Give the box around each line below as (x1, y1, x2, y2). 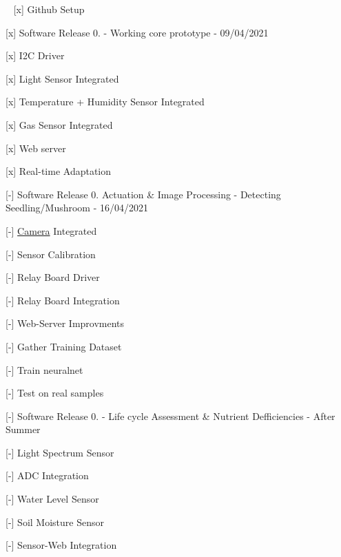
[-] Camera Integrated (6, 223, 97, 238)
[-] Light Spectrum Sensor (6, 445, 114, 459)
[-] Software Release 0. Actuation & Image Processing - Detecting (6, 187, 281, 201)
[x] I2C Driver (6, 48, 65, 63)
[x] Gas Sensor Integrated (6, 117, 113, 132)
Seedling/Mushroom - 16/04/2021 (6, 200, 149, 215)
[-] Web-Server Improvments (6, 316, 125, 330)
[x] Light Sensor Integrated (6, 71, 119, 85)
